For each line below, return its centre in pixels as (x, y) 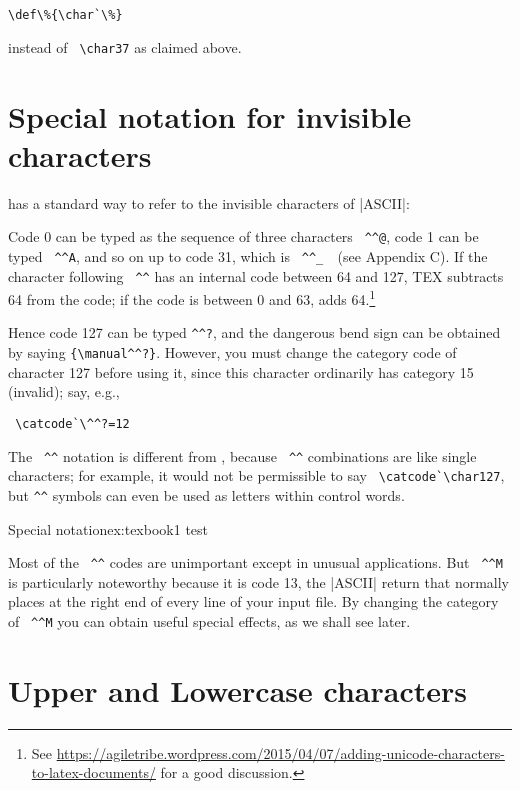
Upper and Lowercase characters (237, 689)
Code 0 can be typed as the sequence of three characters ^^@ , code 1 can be (243, 236)
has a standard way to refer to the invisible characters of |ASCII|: (209, 202)
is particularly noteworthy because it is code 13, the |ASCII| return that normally (258, 581)
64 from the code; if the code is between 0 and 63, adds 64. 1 (192, 297)
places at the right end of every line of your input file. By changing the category (253, 601)
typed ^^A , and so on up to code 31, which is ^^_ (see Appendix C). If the (248, 255)
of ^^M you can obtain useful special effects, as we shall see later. (209, 621)
